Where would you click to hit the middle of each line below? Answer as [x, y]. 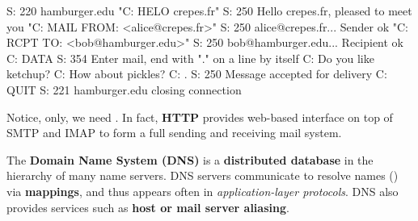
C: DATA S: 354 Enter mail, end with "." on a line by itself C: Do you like [190, 58]
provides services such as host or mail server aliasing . [148, 207]
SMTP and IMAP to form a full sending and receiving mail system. [174, 133]
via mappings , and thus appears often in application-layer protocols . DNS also [203, 191]
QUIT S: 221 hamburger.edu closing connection [124, 89]
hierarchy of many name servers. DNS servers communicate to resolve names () [203, 175]
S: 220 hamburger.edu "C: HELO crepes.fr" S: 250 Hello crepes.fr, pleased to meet [209, 10]
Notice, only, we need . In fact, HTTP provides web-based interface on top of [200, 117]
